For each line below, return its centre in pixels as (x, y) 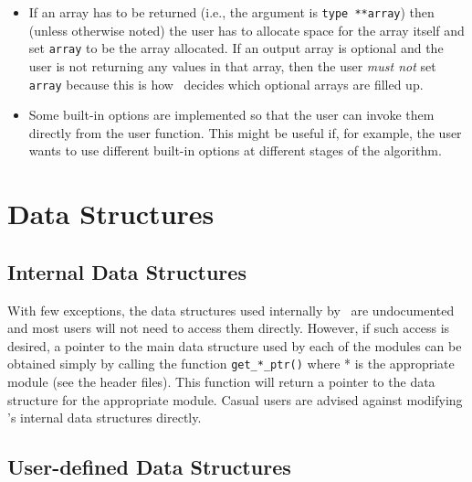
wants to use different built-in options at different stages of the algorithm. (235, 150)
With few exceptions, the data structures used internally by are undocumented (231, 310)
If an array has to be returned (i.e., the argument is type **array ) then (231, 12)
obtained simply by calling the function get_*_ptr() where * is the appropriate (231, 364)
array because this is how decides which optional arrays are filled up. (226, 84)
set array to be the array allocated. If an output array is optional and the (236, 48)
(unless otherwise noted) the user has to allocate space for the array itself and (246, 30)
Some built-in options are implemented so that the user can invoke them (231, 115)
